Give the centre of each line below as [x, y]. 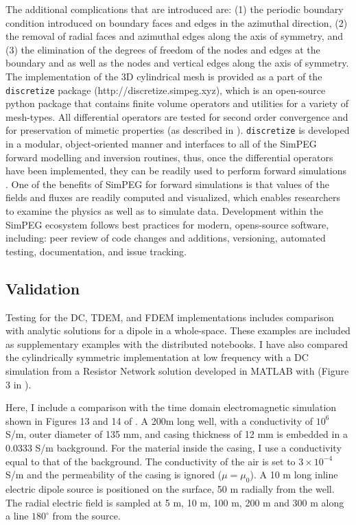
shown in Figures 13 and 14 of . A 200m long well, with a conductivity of [159, 420]
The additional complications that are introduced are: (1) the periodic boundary [175, 9]
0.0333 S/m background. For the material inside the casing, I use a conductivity [174, 447]
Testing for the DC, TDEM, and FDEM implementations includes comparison [170, 317]
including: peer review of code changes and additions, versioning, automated [166, 238]
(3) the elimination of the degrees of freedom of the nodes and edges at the [163, 49]
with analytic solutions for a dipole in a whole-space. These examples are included [178, 330]
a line [17, 516]
